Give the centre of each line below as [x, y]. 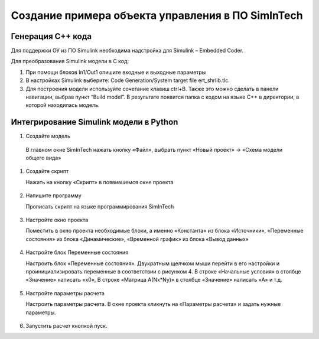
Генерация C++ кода [51, 36]
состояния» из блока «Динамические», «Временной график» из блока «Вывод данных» [137, 239]
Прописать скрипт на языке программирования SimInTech [100, 206]
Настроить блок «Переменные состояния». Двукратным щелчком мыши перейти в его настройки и [153, 263]
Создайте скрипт [47, 171]
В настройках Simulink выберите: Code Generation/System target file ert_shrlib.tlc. [128, 80]
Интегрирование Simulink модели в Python [95, 122]
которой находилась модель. [63, 105]
